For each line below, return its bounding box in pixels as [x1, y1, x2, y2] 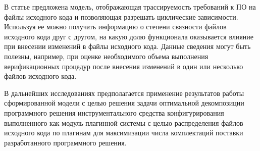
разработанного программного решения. [4, 137, 127, 147]
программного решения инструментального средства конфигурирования [4, 107, 224, 118]
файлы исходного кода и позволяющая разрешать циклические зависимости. [4, 11, 238, 22]
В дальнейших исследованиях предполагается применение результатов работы [4, 87, 244, 98]
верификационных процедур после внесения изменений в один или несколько [4, 61, 243, 71]
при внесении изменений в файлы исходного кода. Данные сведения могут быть [4, 41, 251, 52]
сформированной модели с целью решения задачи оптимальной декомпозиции [4, 97, 244, 108]
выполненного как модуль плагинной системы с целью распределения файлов [4, 117, 243, 128]
